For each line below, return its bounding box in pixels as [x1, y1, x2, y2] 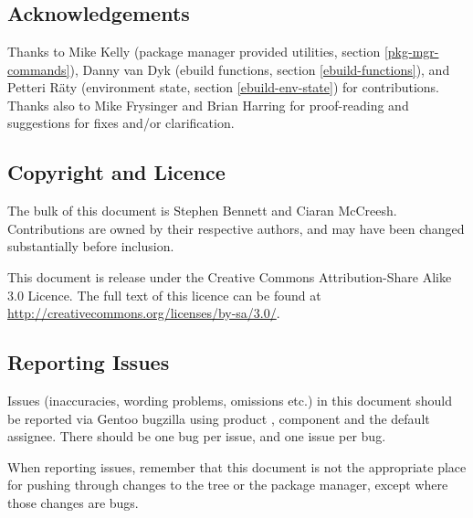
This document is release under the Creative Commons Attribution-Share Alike [7, 267, 452, 286]
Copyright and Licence [7, 158, 226, 186]
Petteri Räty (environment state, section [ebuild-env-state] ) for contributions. [7, 78, 439, 97]
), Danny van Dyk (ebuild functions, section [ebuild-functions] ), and [69, 59, 450, 79]
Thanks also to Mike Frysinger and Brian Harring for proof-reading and [7, 95, 409, 114]
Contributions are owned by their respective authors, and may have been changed [7, 218, 465, 238]
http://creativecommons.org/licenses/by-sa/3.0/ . [7, 303, 280, 322]
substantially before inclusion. [7, 237, 174, 256]
